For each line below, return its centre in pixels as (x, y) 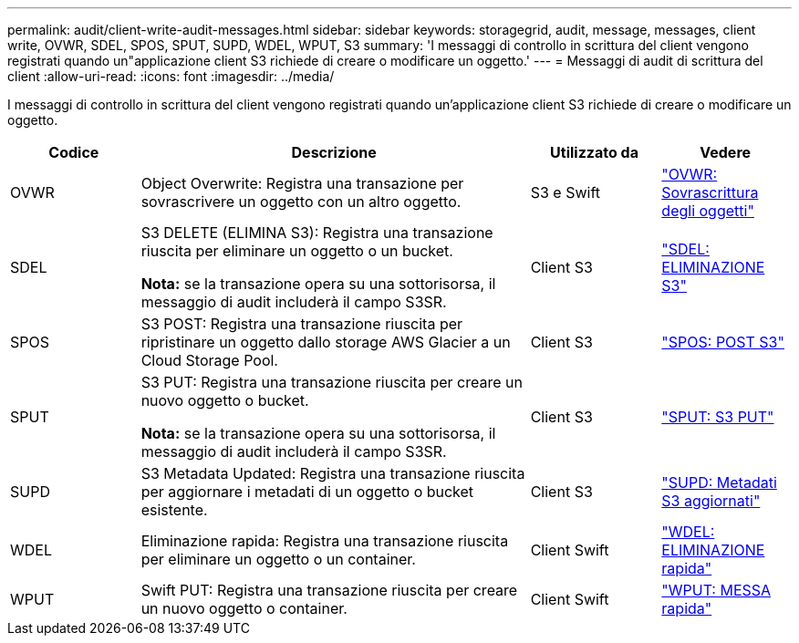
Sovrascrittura (710, 192)
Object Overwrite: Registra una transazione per (302, 183)
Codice (74, 152)
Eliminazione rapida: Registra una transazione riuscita (325, 541)
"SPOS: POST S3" (723, 342)
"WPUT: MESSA (716, 590)
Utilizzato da (594, 152)
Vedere (726, 152)
